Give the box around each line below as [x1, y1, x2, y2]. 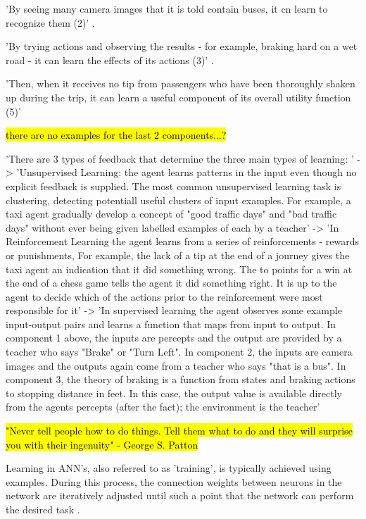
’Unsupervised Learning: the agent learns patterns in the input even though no [16, 165, 357, 180]
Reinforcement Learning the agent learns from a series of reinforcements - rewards [6, 234, 359, 249]
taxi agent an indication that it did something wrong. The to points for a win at [6, 261, 353, 276]
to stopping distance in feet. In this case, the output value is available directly [6, 385, 342, 400]
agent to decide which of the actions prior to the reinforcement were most [6, 289, 323, 304]
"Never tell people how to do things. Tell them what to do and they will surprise [6, 423, 353, 438]
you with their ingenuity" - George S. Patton [6, 437, 198, 451]
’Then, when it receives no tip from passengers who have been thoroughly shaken [6, 76, 355, 91]
